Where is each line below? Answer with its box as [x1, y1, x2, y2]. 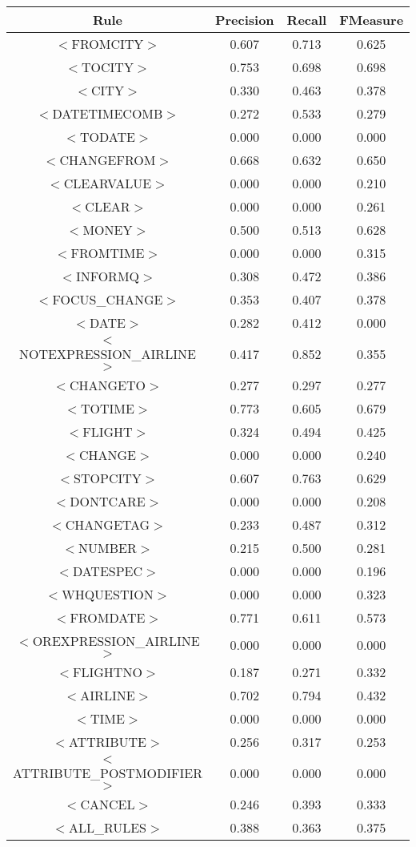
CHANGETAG [65, 515, 150, 534]
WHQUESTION [62, 585, 154, 603]
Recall [286, 10, 327, 29]
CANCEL [80, 795, 135, 813]
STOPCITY [74, 469, 142, 487]
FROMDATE [70, 608, 146, 627]
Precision [214, 10, 274, 29]
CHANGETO [69, 376, 146, 394]
